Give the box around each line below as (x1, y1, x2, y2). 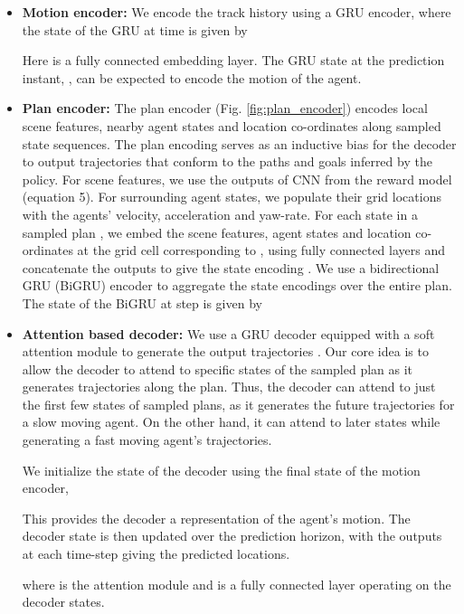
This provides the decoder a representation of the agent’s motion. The (22, 508, 411, 527)
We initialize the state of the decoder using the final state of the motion (22, 460, 421, 479)
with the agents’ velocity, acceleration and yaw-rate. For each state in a (22, 204, 418, 223)
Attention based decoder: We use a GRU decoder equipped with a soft (22, 324, 435, 343)
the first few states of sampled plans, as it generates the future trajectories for (22, 394, 455, 413)
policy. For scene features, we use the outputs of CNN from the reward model (22, 169, 452, 188)
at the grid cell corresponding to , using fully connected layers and (77, 241, 445, 260)
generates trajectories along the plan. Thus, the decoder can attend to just (22, 377, 436, 396)
